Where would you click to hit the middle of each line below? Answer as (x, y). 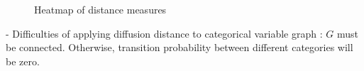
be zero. (23, 61)
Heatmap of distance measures (100, 9)
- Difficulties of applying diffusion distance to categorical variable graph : (164, 33)
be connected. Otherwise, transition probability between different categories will (180, 47)
